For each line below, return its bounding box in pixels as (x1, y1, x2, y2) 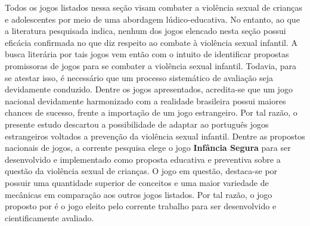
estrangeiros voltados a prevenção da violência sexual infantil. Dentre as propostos (5, 129, 305, 142)
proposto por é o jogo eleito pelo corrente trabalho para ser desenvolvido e (5, 200, 277, 212)
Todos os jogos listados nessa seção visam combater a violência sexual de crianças (5, 1, 302, 13)
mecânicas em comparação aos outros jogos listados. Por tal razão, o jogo (5, 188, 272, 200)
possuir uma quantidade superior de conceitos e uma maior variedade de (5, 176, 269, 188)
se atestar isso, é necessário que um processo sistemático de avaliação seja (5, 71, 274, 83)
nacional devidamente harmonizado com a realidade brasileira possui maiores (5, 94, 286, 107)
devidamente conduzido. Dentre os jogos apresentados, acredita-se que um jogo (5, 83, 293, 95)
